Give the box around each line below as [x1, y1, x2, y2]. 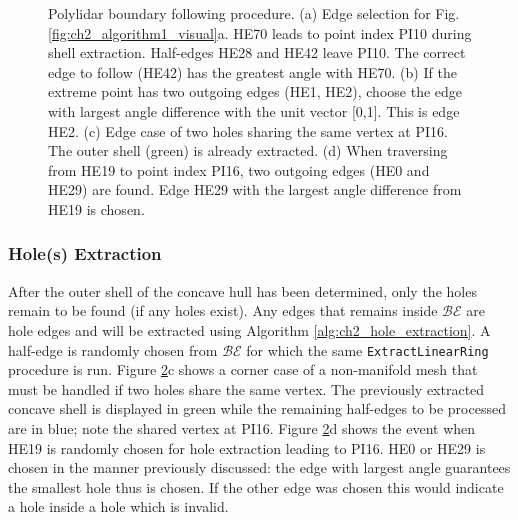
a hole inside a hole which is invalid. [8, 496, 229, 517]
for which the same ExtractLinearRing [246, 339, 489, 360]
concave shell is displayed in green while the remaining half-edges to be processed [8, 398, 506, 419]
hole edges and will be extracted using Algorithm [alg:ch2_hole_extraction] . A [8, 319, 491, 340]
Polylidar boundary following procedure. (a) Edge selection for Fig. [48, 3, 460, 23]
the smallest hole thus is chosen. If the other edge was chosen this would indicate [8, 476, 504, 497]
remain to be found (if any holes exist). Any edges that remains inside [8, 300, 438, 321]
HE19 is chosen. [48, 198, 145, 219]
